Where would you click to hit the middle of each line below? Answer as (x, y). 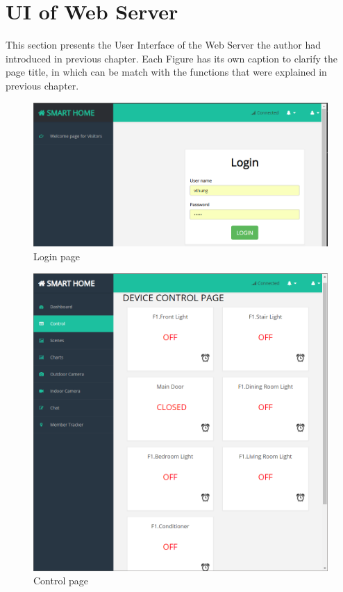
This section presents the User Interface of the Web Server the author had (164, 45)
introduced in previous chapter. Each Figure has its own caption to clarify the (172, 58)
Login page (57, 256)
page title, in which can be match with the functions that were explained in (166, 72)
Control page (61, 581)
